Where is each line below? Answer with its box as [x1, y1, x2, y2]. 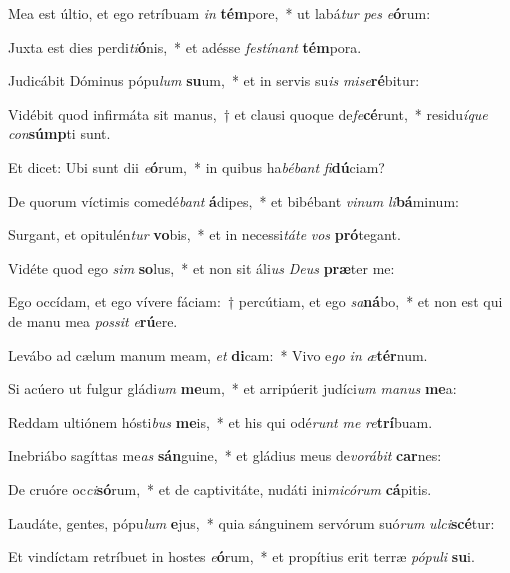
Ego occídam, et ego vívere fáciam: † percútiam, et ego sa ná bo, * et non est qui [8, 291, 503, 312]
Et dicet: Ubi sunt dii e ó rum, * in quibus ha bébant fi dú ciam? [8, 156, 385, 177]
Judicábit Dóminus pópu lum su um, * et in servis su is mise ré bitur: [8, 70, 420, 91]
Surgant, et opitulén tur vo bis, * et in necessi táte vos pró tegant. [8, 224, 401, 245]
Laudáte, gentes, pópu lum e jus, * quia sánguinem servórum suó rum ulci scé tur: [8, 512, 495, 533]
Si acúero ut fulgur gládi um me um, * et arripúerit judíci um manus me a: [8, 378, 457, 399]
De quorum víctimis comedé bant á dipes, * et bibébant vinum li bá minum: [8, 190, 459, 211]
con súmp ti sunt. [8, 123, 111, 144]
